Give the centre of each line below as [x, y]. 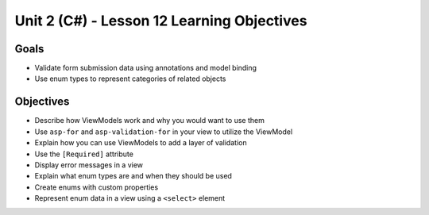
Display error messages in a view [89, 165]
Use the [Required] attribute [84, 154]
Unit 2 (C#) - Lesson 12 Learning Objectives [161, 21]
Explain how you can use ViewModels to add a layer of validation [141, 143]
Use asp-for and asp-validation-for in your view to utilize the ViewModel [164, 132]
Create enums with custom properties [97, 187]
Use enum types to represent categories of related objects [130, 79]
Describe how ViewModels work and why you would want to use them [150, 121]
